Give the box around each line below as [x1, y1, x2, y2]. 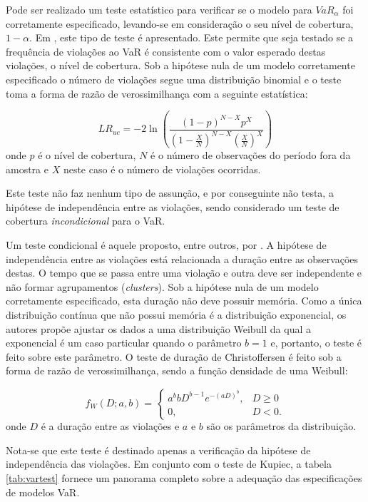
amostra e [6, 161, 48, 176]
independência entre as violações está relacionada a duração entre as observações [6, 251, 359, 266]
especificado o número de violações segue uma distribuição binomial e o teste [6, 71, 342, 86]
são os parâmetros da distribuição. [206, 419, 357, 434]
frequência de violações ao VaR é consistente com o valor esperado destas [6, 43, 326, 58]
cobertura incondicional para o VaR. [6, 213, 165, 228]
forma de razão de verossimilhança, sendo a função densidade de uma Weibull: [6, 363, 348, 378]
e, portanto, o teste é [270, 335, 362, 350]
